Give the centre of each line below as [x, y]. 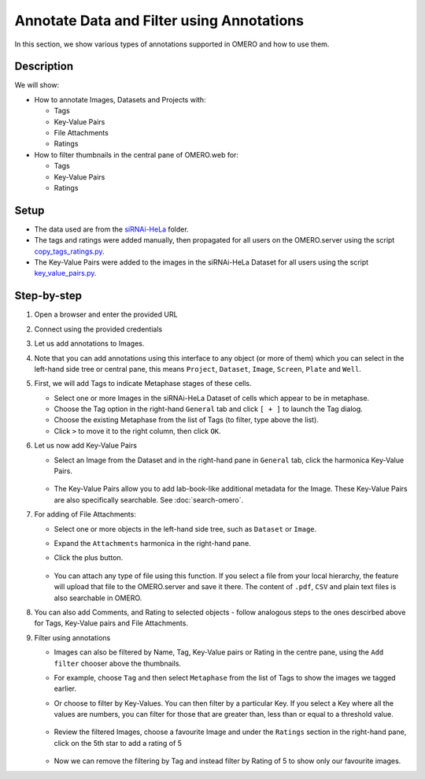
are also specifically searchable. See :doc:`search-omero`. [149, 499]
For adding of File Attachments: [85, 514]
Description [44, 67]
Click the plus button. [89, 558]
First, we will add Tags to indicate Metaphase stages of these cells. [143, 384]
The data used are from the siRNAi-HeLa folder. [111, 229]
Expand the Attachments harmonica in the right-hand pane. [152, 543]
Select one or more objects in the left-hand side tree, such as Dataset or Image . [185, 529]
